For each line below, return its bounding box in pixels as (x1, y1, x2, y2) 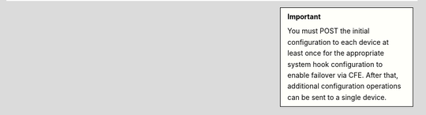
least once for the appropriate (287, 48, 384, 58)
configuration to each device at (287, 37, 390, 46)
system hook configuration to (287, 59, 383, 69)
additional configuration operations (287, 81, 402, 91)
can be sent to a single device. (287, 92, 387, 102)
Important (287, 12, 321, 21)
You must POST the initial (287, 26, 370, 35)
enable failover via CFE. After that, (287, 70, 398, 80)
